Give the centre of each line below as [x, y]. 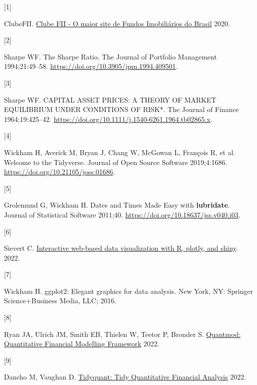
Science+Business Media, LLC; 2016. [60, 301]
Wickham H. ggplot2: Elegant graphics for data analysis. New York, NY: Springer [128, 291]
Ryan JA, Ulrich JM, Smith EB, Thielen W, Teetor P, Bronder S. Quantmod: [122, 334]
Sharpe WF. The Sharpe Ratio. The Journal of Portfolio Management [111, 56]
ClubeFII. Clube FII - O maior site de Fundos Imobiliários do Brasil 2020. [117, 23]
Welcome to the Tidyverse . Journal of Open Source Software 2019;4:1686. [116, 162]
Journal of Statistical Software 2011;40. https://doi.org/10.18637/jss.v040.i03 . [122, 214]
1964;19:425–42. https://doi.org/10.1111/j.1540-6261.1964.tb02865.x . [108, 119]
